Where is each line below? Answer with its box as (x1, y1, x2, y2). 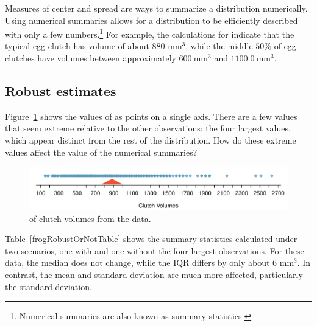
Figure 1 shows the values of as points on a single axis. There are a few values (5, 109, 297, 122)
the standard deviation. (5, 280, 92, 293)
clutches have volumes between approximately (5, 52, 176, 64)
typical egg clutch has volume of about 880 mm (5, 40, 182, 52)
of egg (274, 40, 296, 52)
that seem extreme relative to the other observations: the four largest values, (5, 122, 291, 134)
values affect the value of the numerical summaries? (5, 145, 198, 158)
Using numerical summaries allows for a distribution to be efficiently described (5, 13, 298, 26)
